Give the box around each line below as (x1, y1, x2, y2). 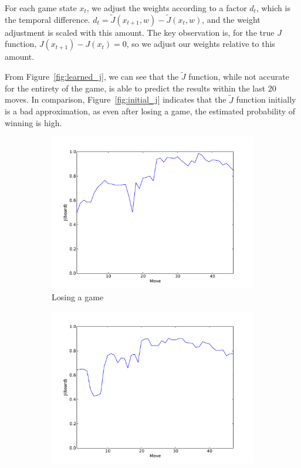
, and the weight (202, 13, 261, 25)
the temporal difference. (5, 13, 90, 25)
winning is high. (5, 116, 62, 128)
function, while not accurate (188, 70, 289, 83)
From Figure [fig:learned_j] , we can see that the (5, 70, 179, 83)
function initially (236, 93, 296, 106)
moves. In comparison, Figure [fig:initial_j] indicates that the (5, 93, 226, 106)
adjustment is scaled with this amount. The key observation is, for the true (5, 26, 275, 38)
